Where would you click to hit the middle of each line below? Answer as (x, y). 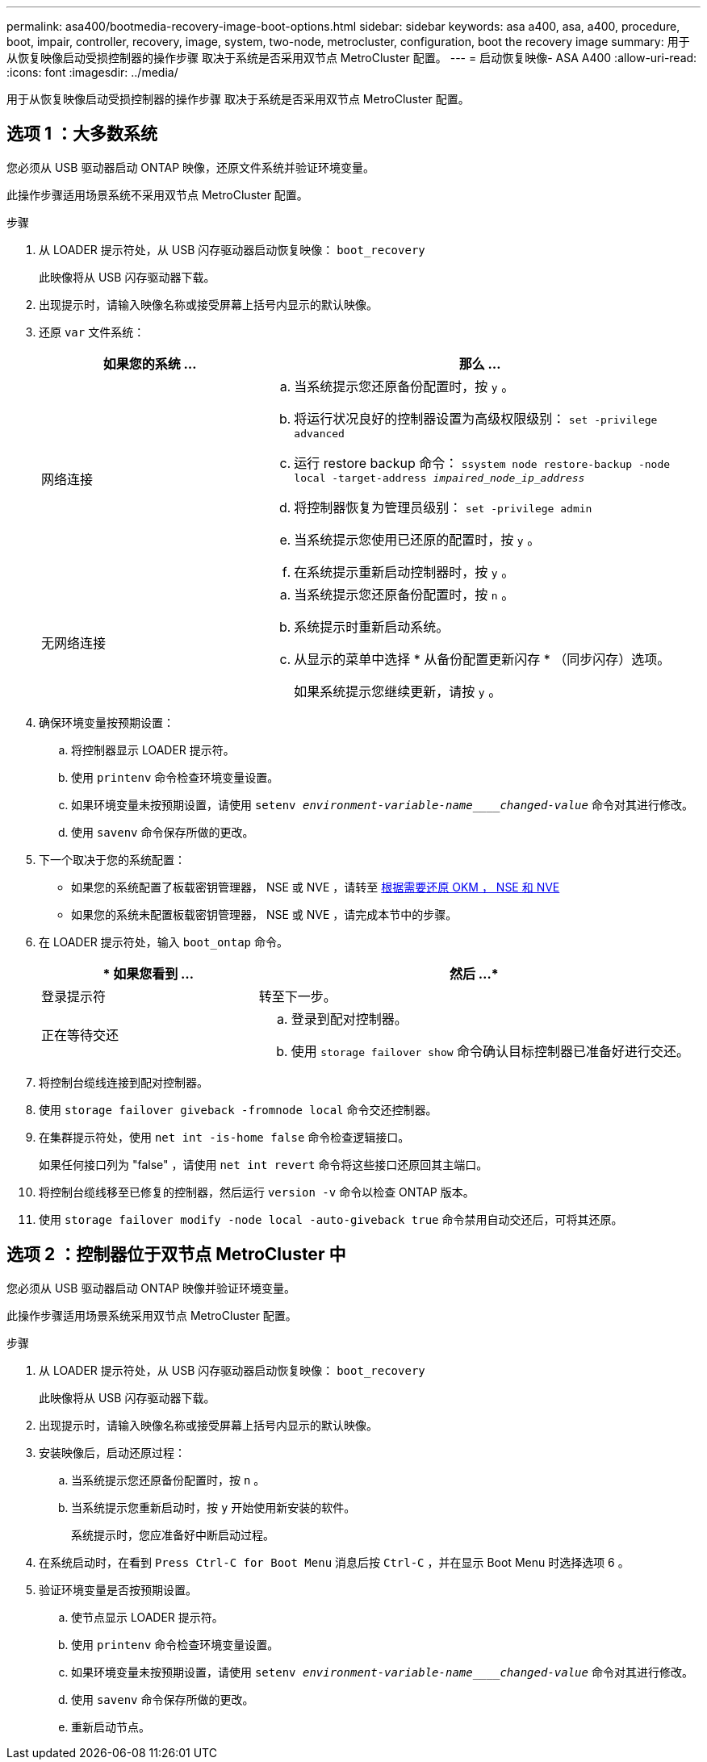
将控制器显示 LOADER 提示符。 (153, 749)
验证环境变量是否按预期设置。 (118, 1589)
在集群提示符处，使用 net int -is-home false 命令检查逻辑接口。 (224, 1137)
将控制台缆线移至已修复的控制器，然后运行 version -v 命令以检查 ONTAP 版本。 (257, 1192)
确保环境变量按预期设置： (107, 722)
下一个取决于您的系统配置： (112, 859)
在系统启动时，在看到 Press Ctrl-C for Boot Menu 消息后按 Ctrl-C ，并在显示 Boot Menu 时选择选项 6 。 (334, 1562)
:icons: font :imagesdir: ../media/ (92, 72)
